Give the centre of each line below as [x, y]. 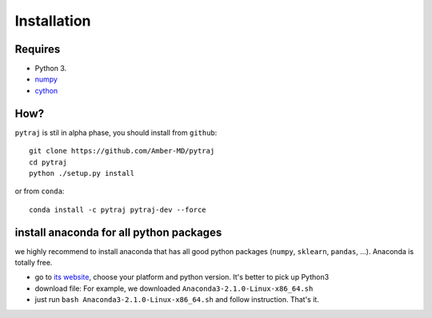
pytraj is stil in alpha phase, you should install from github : [116, 133]
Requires [38, 49]
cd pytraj [48, 162]
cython [46, 90]
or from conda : [40, 191]
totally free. [34, 262]
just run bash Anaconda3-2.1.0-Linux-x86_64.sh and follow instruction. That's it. [177, 300]
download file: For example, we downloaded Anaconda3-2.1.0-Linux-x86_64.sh [174, 288]
